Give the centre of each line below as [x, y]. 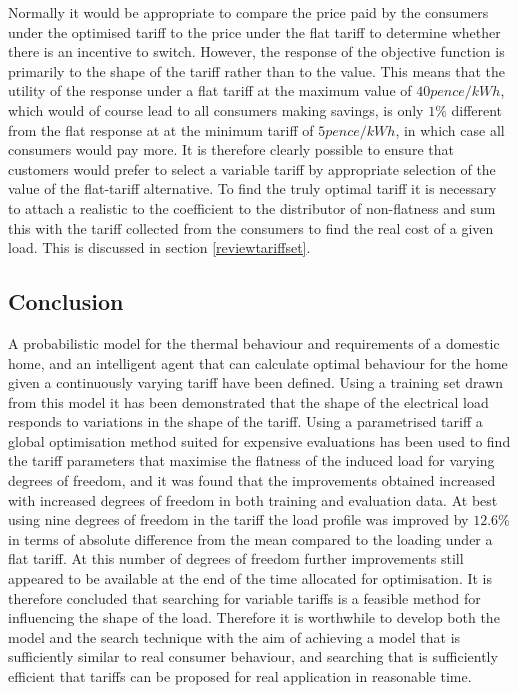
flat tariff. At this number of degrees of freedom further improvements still [236, 558]
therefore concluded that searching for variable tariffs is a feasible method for [244, 597]
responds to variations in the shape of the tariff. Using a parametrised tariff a [245, 421]
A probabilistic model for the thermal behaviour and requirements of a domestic [254, 342]
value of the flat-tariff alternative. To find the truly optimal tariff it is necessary [252, 188]
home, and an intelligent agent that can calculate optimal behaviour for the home [258, 362]
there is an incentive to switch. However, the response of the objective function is [256, 51]
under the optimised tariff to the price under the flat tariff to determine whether [254, 31]
